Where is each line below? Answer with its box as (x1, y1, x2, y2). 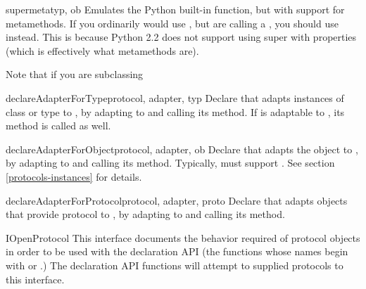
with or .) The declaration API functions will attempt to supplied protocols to (6, 257, 343, 272)
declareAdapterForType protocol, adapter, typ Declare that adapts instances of (6, 90, 344, 105)
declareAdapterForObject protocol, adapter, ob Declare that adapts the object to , (6, 141, 358, 156)
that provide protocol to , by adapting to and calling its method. (6, 207, 285, 221)
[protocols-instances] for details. (6, 169, 142, 184)
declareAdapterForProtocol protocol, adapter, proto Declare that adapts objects (6, 193, 348, 207)
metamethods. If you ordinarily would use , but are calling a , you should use (6, 15, 339, 30)
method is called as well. (6, 118, 111, 133)
